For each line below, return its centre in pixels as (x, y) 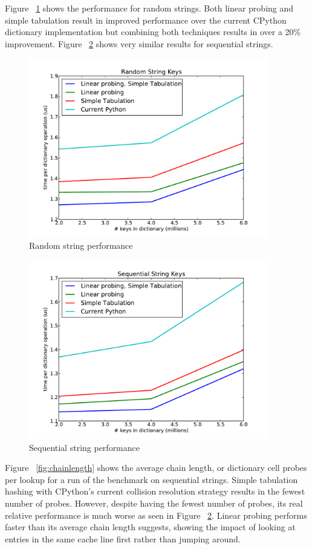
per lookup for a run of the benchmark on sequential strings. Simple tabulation (151, 479)
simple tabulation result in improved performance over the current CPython (146, 20)
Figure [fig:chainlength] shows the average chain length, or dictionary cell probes (156, 468)
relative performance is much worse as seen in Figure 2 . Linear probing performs (156, 515)
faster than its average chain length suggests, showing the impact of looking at (150, 527)
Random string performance (81, 245)
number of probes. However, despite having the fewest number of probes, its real (154, 503)
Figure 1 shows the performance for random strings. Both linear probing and (149, 8)
